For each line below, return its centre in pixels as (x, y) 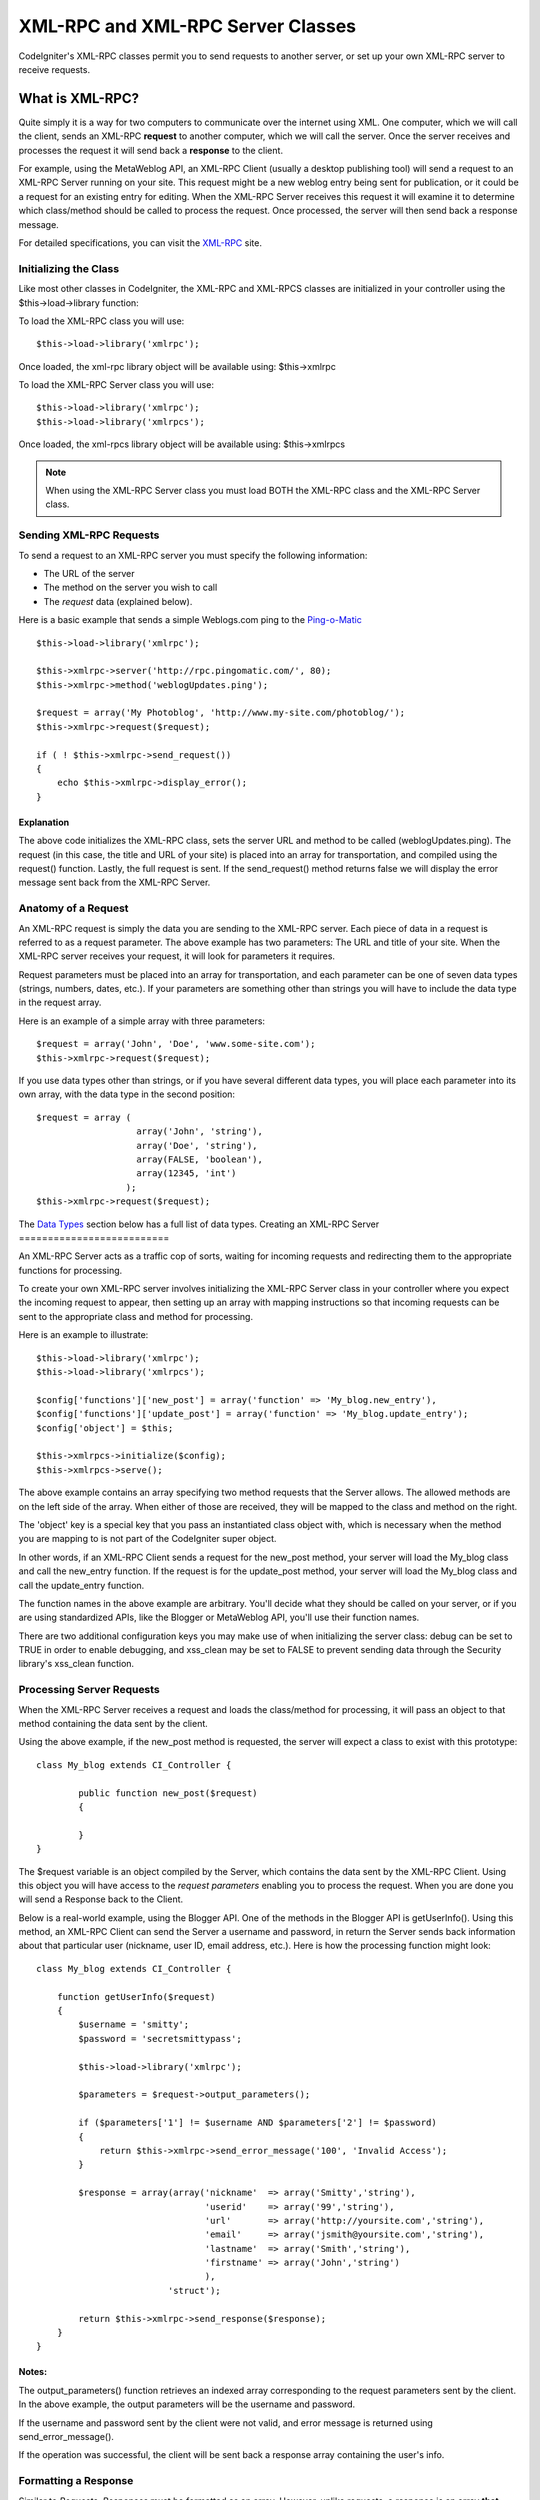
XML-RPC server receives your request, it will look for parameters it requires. (176, 956)
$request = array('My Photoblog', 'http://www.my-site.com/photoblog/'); (221, 713)
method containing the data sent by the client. (113, 1723)
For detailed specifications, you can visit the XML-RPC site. (140, 242)
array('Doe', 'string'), (197, 1145)
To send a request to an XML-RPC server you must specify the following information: (193, 555)
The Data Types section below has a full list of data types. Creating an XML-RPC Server (199, 1224)
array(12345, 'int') (186, 1173)
